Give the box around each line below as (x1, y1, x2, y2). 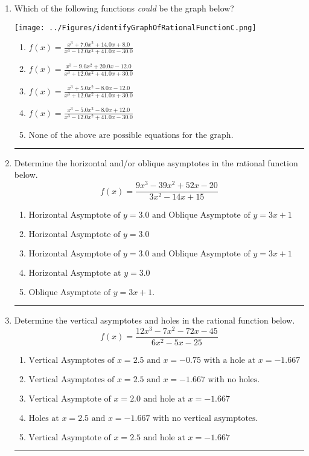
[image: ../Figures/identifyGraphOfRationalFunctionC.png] (14, 23, 256, 32)
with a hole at (203, 356, 256, 365)
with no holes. (208, 375, 260, 384)
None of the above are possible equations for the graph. (28, 131, 234, 140)
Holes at (28, 414, 59, 423)
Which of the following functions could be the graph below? (14, 2, 234, 14)
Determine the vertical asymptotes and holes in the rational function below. (14, 314, 295, 327)
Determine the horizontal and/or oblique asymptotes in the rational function (14, 156, 298, 169)
